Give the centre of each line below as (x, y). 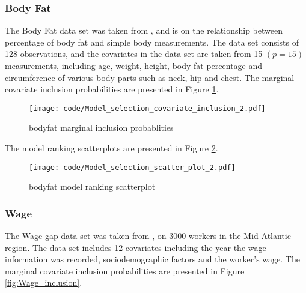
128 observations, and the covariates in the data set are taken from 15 (134, 54)
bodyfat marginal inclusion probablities (101, 128)
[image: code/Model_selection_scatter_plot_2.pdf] (132, 167)
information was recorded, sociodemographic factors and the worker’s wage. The (152, 259)
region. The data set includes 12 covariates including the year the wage (136, 247)
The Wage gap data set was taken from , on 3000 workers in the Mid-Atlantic (148, 236)
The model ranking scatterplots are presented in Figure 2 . (112, 148)
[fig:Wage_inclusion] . (44, 282)
